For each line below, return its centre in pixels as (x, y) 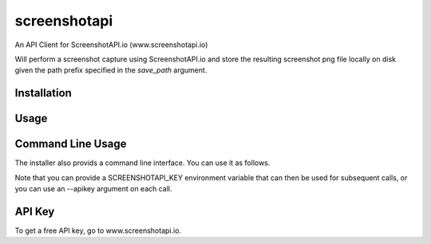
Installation (43, 93)
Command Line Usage (71, 144)
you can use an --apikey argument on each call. (93, 189)
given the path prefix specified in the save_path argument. (111, 70)
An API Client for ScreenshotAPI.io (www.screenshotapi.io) (111, 45)
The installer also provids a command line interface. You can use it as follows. (142, 163)
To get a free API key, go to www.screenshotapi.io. (98, 230)
